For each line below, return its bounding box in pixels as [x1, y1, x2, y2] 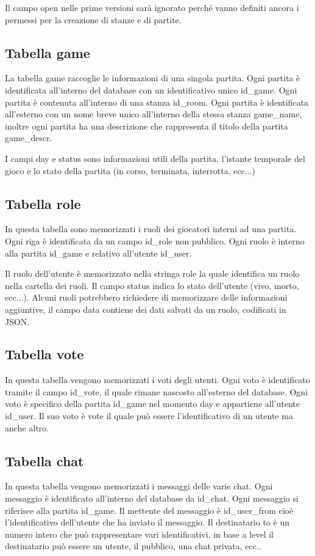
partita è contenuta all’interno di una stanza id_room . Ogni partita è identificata [5, 95, 309, 108]
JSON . [5, 315, 30, 327]
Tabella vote [5, 345, 84, 364]
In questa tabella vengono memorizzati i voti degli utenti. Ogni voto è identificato [5, 373, 310, 386]
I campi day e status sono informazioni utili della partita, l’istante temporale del [5, 152, 305, 164]
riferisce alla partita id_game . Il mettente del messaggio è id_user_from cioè [5, 503, 294, 516]
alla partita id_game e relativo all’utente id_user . [5, 246, 192, 259]
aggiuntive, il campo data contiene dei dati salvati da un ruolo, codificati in [5, 302, 286, 315]
